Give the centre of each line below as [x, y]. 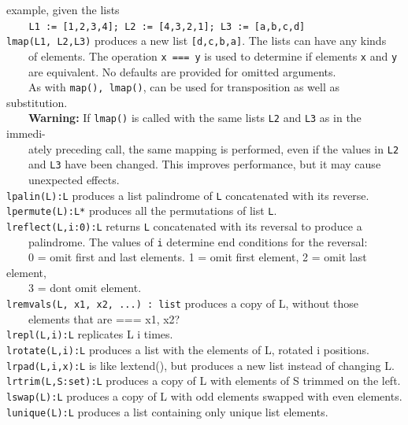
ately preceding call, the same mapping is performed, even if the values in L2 [213, 148]
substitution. [37, 102]
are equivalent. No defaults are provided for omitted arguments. [182, 71]
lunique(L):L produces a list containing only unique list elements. [167, 411]
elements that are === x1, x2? [104, 318]
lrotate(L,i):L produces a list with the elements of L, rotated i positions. [188, 349]
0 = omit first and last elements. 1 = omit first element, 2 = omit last [197, 257]
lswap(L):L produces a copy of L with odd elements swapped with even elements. [204, 395]
